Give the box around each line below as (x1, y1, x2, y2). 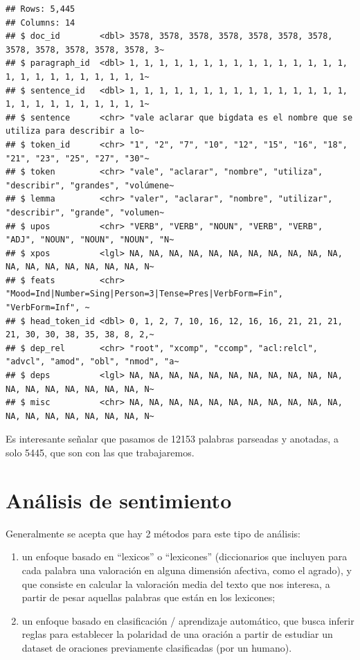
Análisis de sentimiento (6, 485, 232, 514)
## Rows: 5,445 (6, 4, 75, 14)
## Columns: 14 (6, 17, 75, 28)
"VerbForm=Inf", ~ (6, 303, 90, 313)
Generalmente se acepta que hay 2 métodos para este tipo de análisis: (6, 526, 300, 540)
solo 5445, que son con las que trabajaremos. (6, 445, 195, 459)
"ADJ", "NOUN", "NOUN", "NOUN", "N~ (6, 235, 174, 245)
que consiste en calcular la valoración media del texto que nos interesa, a (21, 576, 330, 591)
